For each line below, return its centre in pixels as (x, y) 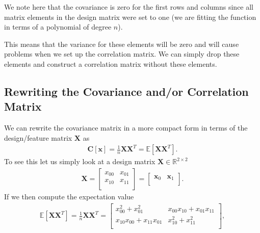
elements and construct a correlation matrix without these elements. (111, 63)
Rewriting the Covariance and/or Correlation (126, 91)
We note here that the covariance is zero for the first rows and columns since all (129, 7)
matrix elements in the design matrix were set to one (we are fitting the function (130, 17)
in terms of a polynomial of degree (58, 27)
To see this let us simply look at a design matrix (80, 161)
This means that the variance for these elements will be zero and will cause (122, 44)
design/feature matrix (38, 137)
